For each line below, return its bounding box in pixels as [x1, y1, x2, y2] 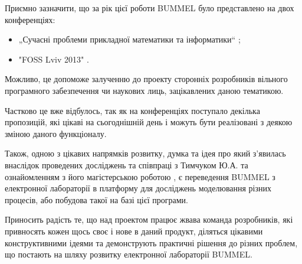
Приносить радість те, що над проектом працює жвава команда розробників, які [5, 213, 293, 226]
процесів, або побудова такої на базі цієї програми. [5, 193, 189, 206]
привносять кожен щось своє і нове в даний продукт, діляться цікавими [5, 224, 263, 237]
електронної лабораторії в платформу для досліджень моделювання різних [5, 182, 272, 194]
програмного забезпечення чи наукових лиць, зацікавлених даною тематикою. [5, 84, 284, 96]
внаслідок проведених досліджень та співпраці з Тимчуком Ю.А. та [5, 158, 248, 171]
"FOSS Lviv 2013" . [18, 53, 89, 65]
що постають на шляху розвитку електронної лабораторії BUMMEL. [5, 248, 252, 260]
